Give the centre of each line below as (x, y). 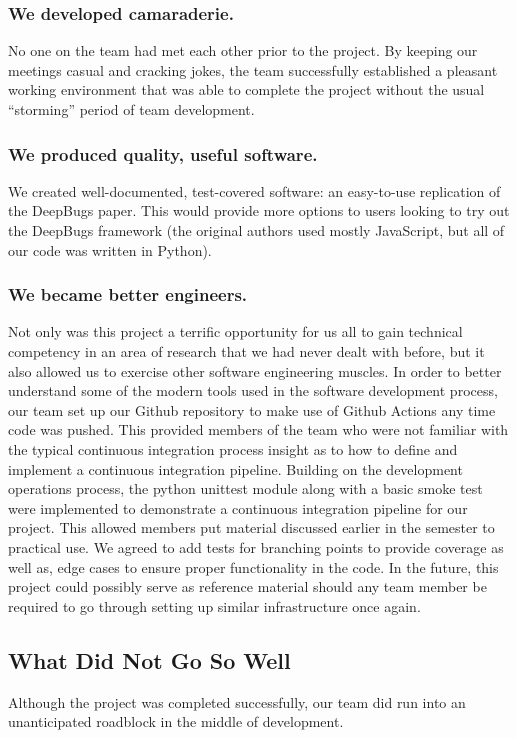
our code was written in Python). (110, 249)
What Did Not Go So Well (149, 659)
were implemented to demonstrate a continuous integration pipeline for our (238, 507)
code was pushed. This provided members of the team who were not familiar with (258, 429)
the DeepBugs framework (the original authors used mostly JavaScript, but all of (256, 230)
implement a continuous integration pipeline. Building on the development (235, 468)
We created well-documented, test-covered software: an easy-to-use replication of (254, 190)
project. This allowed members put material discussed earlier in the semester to (251, 527)
